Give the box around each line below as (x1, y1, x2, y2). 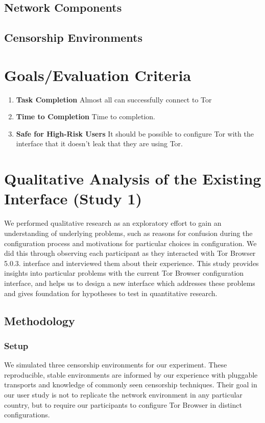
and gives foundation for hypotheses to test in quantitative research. (4, 287, 218, 298)
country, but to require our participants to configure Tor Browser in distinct (4, 399, 242, 410)
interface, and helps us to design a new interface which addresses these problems (4, 277, 255, 288)
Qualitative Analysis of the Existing (4, 168, 261, 189)
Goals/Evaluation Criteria (4, 64, 191, 85)
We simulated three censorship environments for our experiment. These (4, 359, 227, 370)
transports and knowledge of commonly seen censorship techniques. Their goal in (4, 379, 257, 390)
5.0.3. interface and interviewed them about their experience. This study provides (4, 257, 259, 268)
